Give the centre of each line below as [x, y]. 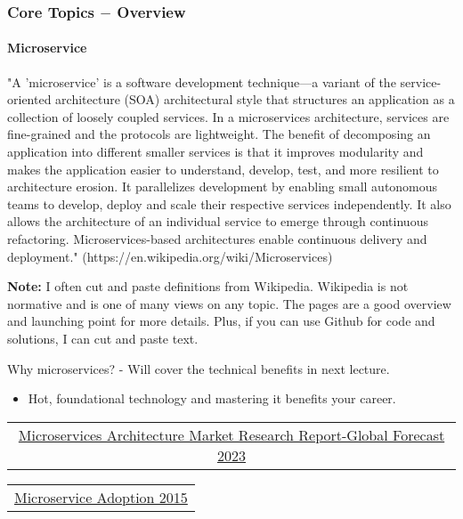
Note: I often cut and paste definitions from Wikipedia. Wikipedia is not [208, 286]
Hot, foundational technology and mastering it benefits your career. [212, 398]
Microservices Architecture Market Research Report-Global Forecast [231, 434]
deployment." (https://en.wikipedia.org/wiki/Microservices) [170, 256]
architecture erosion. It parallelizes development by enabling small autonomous [223, 187]
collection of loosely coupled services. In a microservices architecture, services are [228, 116]
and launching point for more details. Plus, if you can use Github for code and [221, 321]
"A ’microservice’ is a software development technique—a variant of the [202, 81]
